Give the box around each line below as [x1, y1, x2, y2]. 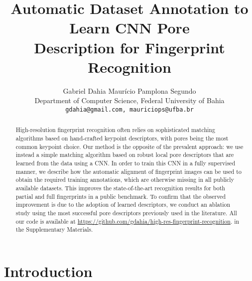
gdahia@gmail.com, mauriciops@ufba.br [65, 106, 194, 113]
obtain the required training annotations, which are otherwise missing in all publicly [15, 175, 234, 184]
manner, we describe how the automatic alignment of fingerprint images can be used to [15, 167, 242, 175]
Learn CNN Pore [69, 17, 190, 38]
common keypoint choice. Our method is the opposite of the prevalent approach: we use [15, 142, 244, 150]
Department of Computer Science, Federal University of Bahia [34, 95, 225, 106]
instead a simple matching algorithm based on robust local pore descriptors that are [15, 150, 234, 159]
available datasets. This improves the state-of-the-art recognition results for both [15, 183, 225, 192]
